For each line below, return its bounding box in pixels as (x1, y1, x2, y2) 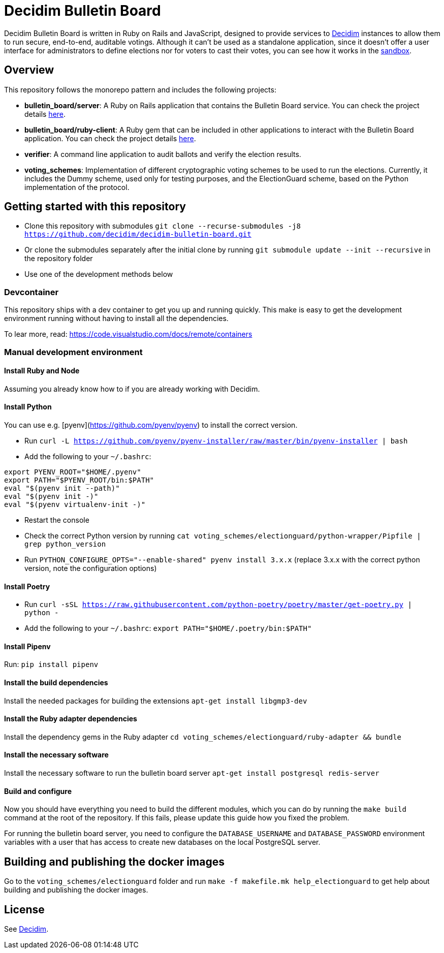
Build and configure (4, 786, 72, 796)
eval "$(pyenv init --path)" (4, 484, 120, 492)
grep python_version (24, 540, 106, 548)
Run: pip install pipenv (4, 660, 99, 669)
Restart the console (24, 516, 89, 524)
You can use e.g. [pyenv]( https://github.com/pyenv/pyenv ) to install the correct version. (4, 421, 298, 429)
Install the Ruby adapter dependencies (4, 714, 137, 723)
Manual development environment (4, 346, 143, 357)
